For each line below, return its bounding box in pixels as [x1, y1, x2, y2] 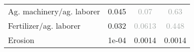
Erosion [8, 34, 34, 46]
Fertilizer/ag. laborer [8, 20, 81, 31]
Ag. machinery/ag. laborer [8, 5, 100, 17]
